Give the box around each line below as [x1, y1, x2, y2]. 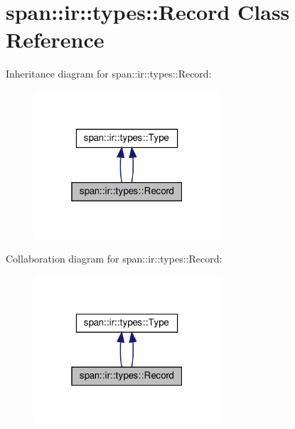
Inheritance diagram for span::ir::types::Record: [6, 66, 212, 81]
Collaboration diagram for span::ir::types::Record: [6, 251, 222, 266]
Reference [6, 25, 104, 54]
